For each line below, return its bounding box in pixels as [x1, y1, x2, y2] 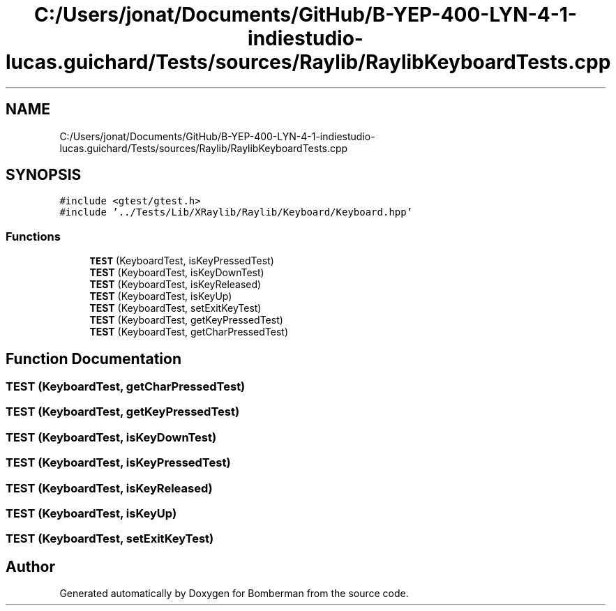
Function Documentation [6, 349, 181, 368]
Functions [6, 229, 61, 243]
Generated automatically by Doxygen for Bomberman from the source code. [59, 587, 409, 600]
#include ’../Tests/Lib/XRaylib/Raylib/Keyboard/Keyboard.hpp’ [59, 206, 413, 218]
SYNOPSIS [6, 166, 82, 184]
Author [6, 557, 55, 575]
